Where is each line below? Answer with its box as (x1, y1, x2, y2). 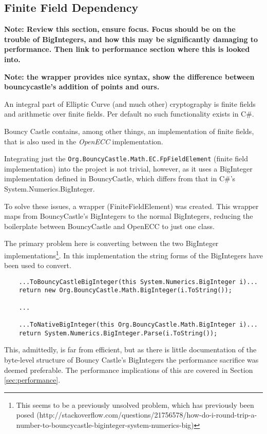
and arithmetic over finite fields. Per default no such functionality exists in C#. (4, 108, 254, 119)
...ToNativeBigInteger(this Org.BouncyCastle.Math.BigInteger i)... (18, 321, 258, 329)
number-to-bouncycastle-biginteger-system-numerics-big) (16, 419, 194, 430)
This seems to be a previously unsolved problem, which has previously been (16, 399, 254, 410)
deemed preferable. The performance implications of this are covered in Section (4, 364, 253, 375)
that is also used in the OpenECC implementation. (4, 136, 163, 146)
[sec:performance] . (4, 374, 61, 385)
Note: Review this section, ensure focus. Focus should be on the (4, 24, 236, 34)
